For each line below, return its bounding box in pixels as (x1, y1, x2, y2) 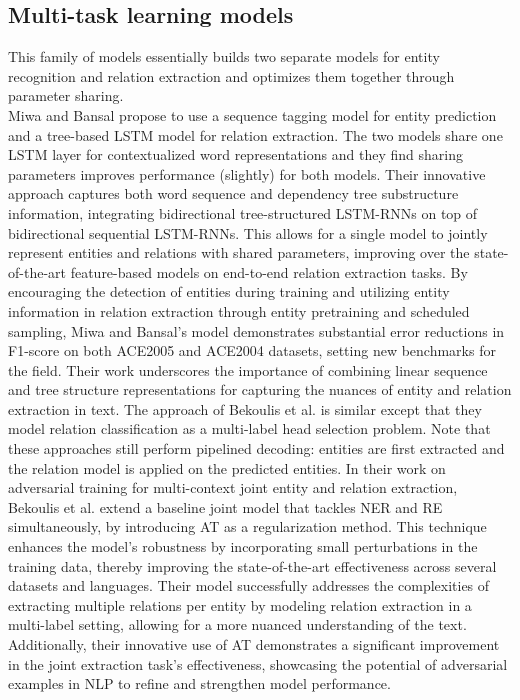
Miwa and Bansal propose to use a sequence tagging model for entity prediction (8, 104, 497, 125)
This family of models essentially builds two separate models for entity (8, 46, 440, 67)
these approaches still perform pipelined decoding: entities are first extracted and (8, 438, 505, 459)
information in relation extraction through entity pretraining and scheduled (8, 300, 470, 321)
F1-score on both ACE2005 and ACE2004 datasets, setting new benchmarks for (8, 340, 496, 361)
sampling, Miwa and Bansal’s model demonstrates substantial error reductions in (8, 320, 505, 341)
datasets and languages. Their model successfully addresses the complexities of (8, 575, 490, 596)
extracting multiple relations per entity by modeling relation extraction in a (8, 594, 472, 615)
